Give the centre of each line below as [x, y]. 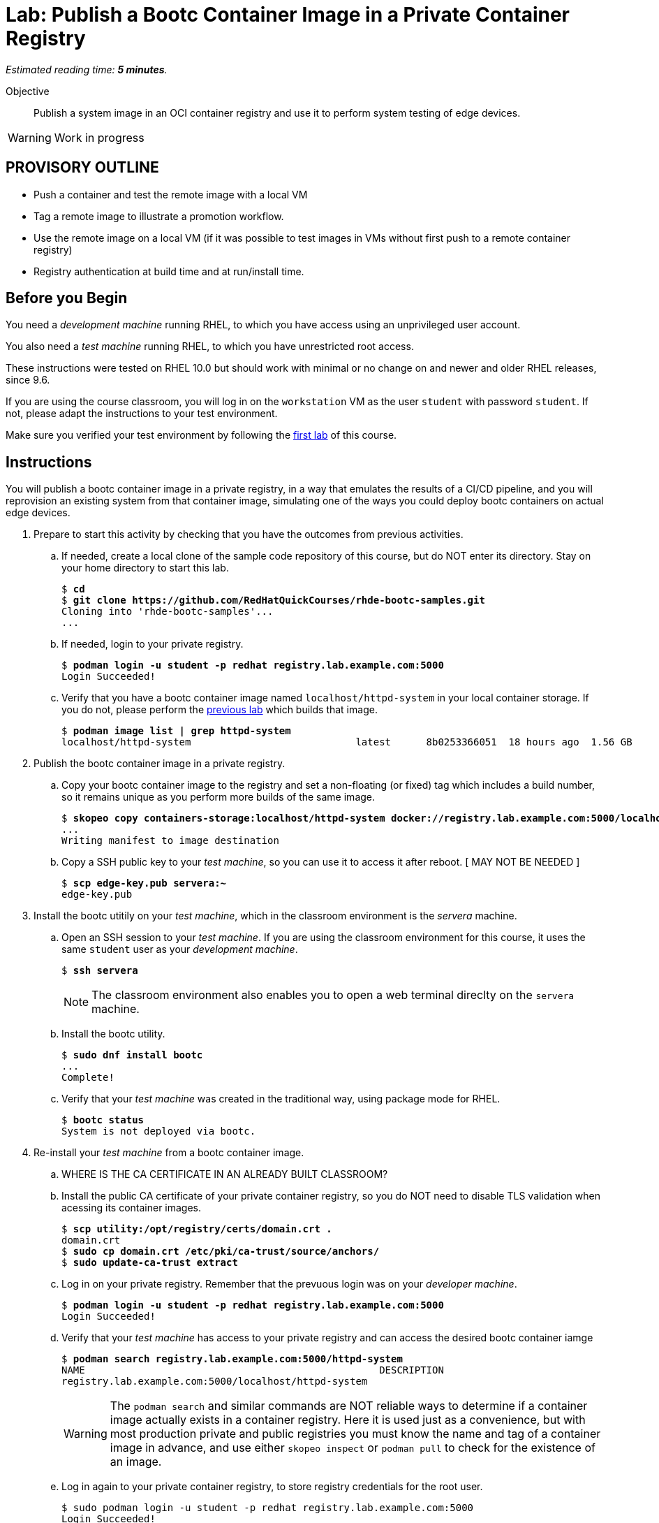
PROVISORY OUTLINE [82, 168]
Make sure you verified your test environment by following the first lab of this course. [201, 435]
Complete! [88, 1078]
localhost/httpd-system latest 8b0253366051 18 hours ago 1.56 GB [347, 742]
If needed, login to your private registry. [153, 644]
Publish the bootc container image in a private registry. [160, 764]
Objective [28, 91]
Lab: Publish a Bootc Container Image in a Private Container [288, 15]
